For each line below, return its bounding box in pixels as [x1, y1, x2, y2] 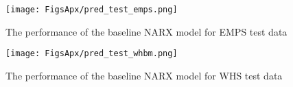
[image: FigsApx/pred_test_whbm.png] [5, 49, 178, 59]
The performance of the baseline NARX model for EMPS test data [5, 24, 288, 38]
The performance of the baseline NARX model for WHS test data [5, 68, 283, 82]
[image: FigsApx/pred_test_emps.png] [5, 5, 178, 14]
